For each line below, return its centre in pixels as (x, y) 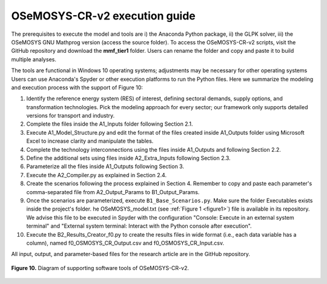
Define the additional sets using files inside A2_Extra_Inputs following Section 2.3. (128, 158)
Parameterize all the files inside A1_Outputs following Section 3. (105, 166)
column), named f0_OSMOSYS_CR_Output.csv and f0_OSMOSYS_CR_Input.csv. (125, 243)
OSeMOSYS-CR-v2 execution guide (104, 16)
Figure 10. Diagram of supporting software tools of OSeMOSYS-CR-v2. (100, 268)
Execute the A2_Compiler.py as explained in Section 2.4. (96, 175)
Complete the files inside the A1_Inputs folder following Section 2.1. (110, 124)
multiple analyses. (34, 59)
